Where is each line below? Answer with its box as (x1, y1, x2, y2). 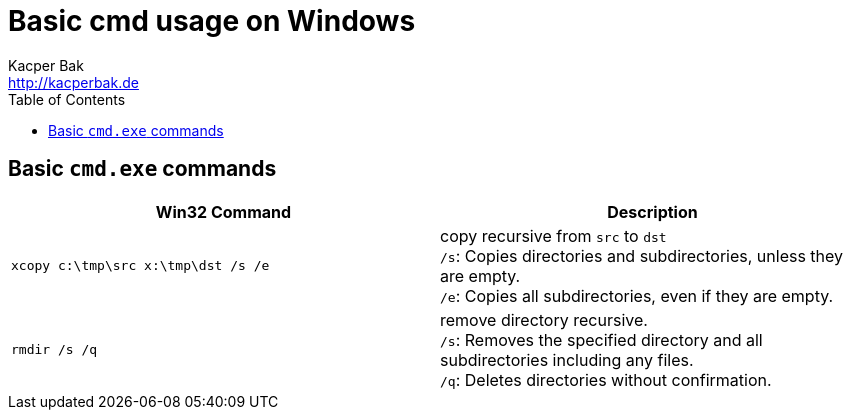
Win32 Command (155, 201, 292, 222)
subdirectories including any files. (440, 349, 694, 370)
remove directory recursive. (440, 309, 648, 330)
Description (607, 201, 698, 222)
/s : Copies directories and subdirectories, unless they (440, 245, 844, 266)
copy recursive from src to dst (440, 225, 667, 246)
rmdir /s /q (11, 342, 98, 358)
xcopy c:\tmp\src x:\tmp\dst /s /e (11, 258, 270, 274)
